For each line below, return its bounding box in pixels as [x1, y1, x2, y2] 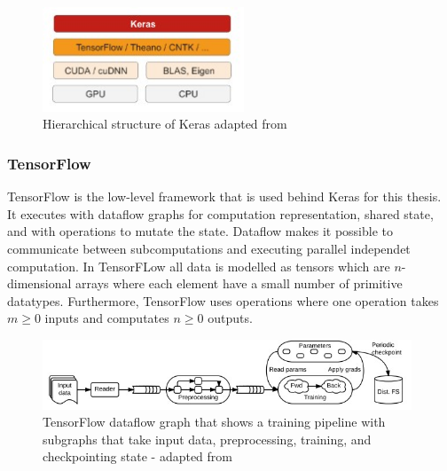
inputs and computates [44, 309, 169, 327]
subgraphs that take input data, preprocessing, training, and [43, 429, 372, 448]
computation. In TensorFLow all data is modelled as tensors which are [7, 256, 390, 275]
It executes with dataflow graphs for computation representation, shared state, [7, 204, 434, 223]
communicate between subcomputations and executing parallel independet [7, 239, 411, 258]
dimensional [7, 274, 72, 293]
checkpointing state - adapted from [43, 447, 233, 466]
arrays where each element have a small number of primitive [75, 274, 403, 293]
